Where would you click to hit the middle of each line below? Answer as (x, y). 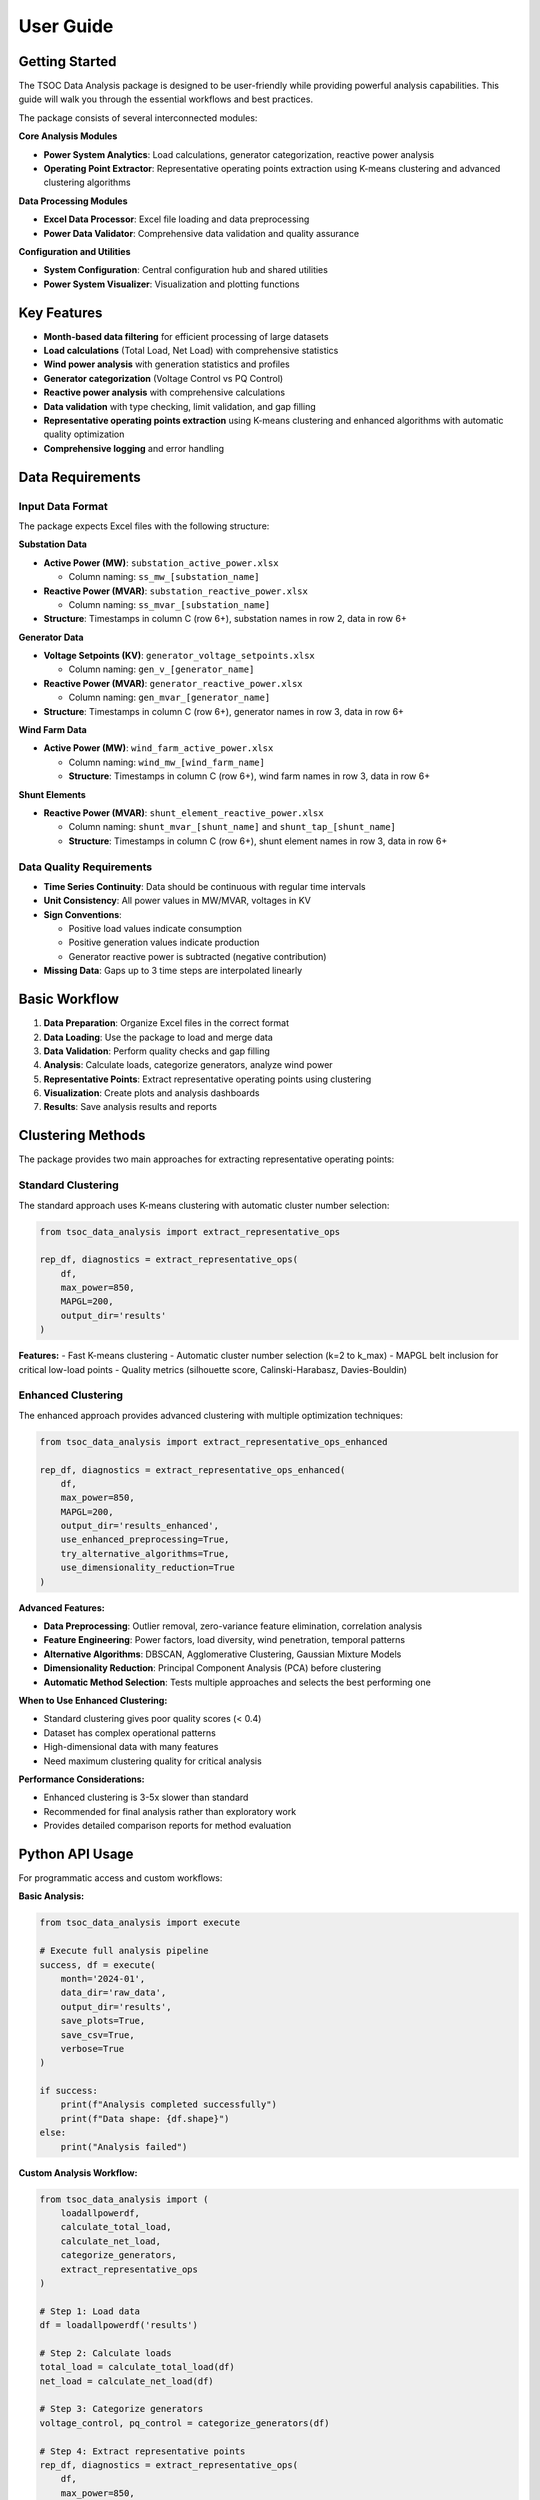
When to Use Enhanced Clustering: (93, 1700)
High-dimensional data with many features (131, 1747)
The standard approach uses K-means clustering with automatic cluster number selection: (204, 1205)
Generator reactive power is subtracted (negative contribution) (197, 956)
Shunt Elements (52, 794)
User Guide (66, 26)
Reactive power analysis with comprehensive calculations (164, 392)
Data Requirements (79, 476)
